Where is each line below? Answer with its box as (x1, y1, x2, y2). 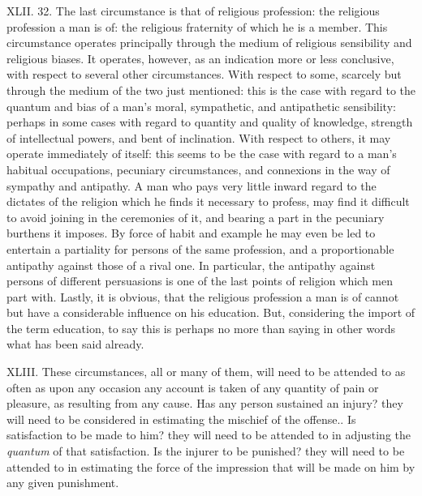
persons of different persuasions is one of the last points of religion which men (6, 272, 393, 289)
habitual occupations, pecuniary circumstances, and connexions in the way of (6, 160, 390, 177)
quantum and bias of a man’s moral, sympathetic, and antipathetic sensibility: (6, 97, 396, 114)
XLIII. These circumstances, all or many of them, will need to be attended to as (6, 363, 406, 380)
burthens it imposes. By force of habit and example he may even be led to (6, 224, 376, 242)
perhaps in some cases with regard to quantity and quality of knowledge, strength (6, 113, 413, 130)
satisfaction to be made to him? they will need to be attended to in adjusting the (6, 426, 411, 443)
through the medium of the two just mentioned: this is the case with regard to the (6, 81, 416, 98)
